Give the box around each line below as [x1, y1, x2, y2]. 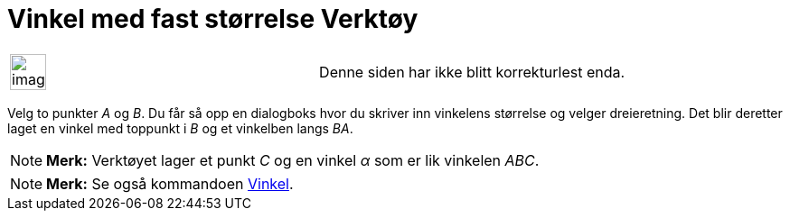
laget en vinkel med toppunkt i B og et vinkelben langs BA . [7, 120, 353, 136]
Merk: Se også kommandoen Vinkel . [46, 174, 294, 193]
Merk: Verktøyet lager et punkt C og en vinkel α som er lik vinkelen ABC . [46, 150, 540, 169]
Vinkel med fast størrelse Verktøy [7, 4, 419, 34]
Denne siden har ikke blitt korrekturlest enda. [319, 62, 625, 81]
